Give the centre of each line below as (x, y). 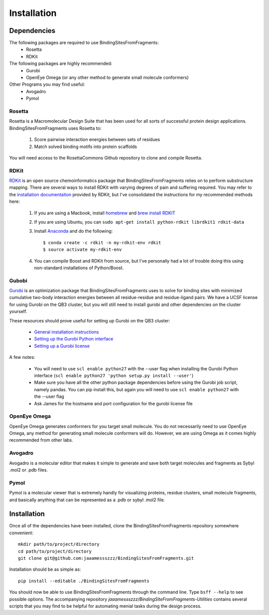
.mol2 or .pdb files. (29, 470)
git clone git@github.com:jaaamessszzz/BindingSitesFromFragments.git (106, 558)
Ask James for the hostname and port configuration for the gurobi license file (113, 403)
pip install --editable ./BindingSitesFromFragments (84, 581)
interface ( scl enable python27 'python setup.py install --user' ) (114, 375)
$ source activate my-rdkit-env (82, 250)
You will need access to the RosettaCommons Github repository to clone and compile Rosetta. (106, 157)
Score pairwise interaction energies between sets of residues (97, 140)
